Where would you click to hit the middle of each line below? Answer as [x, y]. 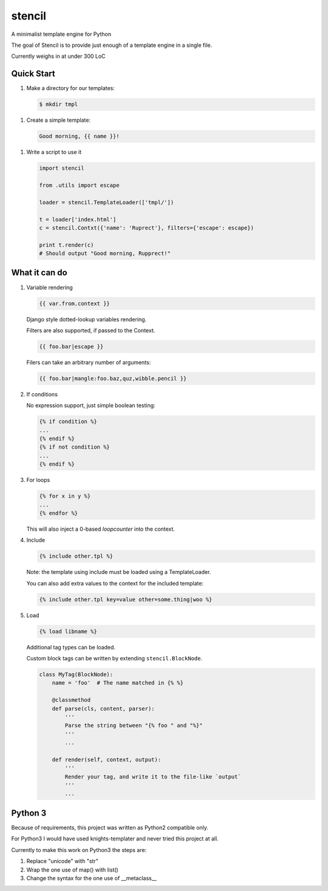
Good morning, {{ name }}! [79, 136]
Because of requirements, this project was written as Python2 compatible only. [110, 827]
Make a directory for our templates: [71, 88]
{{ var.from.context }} [75, 303]
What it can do [39, 273]
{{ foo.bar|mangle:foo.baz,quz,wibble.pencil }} [113, 378]
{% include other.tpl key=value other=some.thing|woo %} [126, 599]
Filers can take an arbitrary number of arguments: [89, 362]
